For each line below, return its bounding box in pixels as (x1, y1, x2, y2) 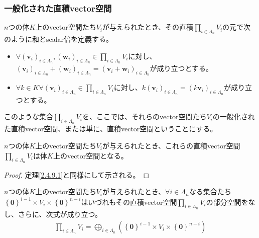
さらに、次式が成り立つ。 (18, 208, 102, 219)
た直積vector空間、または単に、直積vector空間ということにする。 (4, 123, 217, 134)
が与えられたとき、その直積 (102, 22, 194, 32)
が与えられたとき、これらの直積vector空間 (102, 140, 240, 151)
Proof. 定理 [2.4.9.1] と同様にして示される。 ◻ (4, 169, 150, 180)
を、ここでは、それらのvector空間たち (82, 111, 207, 122)
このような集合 (4, 111, 53, 122)
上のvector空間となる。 (53, 150, 128, 161)
